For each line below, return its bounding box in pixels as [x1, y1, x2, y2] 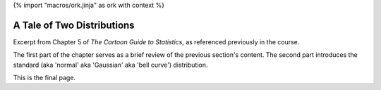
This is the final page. [13, 74, 76, 82]
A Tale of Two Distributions [13, 19, 135, 31]
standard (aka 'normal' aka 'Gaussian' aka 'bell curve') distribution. [13, 60, 208, 69]
